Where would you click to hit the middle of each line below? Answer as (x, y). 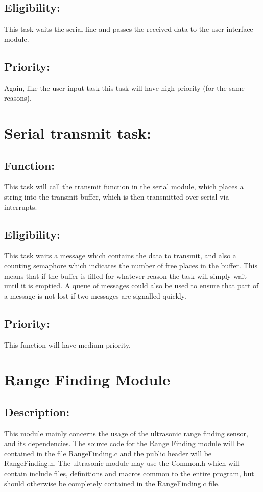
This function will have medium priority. (67, 344)
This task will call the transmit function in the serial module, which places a (124, 187)
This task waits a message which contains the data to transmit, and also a (120, 255)
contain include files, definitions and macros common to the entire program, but (129, 473)
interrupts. (21, 206)
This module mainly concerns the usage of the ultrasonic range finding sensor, (126, 433)
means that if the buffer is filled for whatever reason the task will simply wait (125, 275)
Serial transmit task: (78, 132)
